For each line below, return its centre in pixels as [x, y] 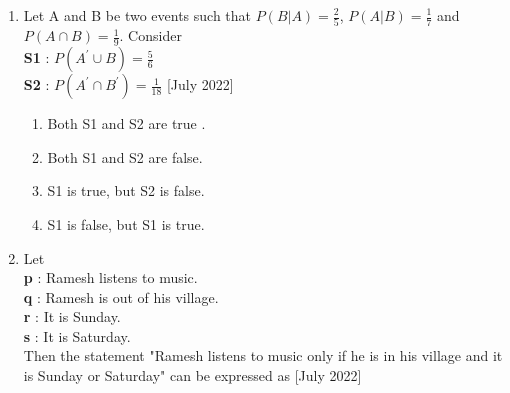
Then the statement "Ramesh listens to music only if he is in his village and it [263, 355]
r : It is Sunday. [72, 316]
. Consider [150, 35]
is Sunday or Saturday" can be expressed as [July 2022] [192, 375]
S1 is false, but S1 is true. [126, 223]
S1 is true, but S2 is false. [126, 190]
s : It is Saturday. [77, 335]
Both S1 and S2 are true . [126, 123]
